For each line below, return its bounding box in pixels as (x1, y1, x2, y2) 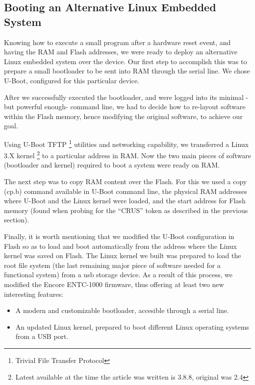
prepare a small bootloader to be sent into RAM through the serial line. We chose (4, 66, 250, 76)
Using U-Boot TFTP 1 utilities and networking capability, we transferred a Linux (4, 137, 249, 149)
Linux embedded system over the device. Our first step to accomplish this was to (4, 56, 247, 66)
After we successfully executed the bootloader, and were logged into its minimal (4, 92, 244, 102)
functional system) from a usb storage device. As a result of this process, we (4, 269, 232, 280)
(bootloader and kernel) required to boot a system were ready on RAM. (4, 160, 220, 170)
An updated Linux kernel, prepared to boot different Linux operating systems (15, 321, 249, 332)
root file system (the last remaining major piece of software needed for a (4, 260, 221, 270)
